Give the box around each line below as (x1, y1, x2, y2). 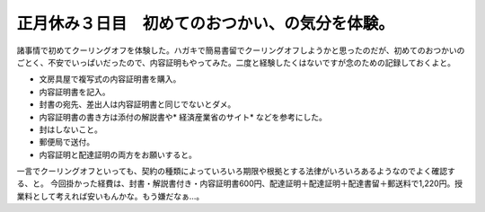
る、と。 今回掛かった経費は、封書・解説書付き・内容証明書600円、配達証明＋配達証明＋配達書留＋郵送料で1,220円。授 (16, 178, 463, 189)
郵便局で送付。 (39, 137, 94, 147)
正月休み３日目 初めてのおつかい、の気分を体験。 (16, 13, 395, 33)
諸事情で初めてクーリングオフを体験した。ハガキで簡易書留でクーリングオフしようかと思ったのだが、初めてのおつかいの (16, 45, 465, 56)
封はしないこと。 (39, 124, 102, 135)
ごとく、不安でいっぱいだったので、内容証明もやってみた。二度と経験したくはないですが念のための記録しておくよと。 (16, 57, 456, 67)
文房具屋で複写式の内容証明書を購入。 (39, 74, 181, 84)
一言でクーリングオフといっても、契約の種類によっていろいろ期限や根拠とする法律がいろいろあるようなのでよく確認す (16, 166, 455, 177)
